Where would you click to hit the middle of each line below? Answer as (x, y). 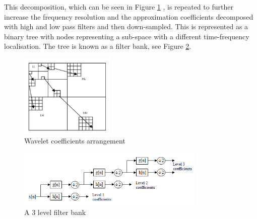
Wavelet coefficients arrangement (75, 141)
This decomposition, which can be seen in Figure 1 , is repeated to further (119, 7)
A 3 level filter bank (55, 212)
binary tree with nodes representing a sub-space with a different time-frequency (127, 36)
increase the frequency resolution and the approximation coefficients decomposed (129, 16)
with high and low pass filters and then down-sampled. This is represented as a (126, 26)
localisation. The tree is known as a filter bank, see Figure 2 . (98, 46)
